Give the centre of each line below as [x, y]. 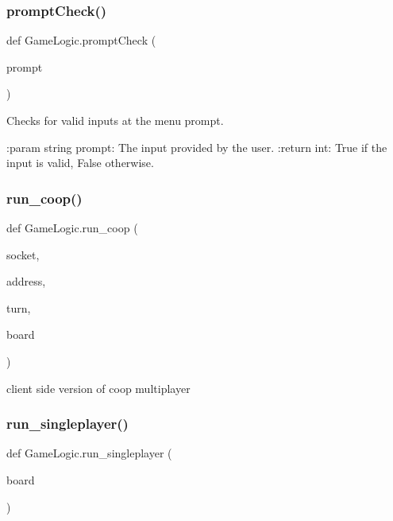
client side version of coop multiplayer [98, 388]
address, [26, 281]
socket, [23, 254]
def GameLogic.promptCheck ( [81, 40]
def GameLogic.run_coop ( [72, 227]
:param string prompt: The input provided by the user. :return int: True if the [197, 147]
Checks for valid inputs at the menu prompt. [115, 120]
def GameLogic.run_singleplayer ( [89, 453]
